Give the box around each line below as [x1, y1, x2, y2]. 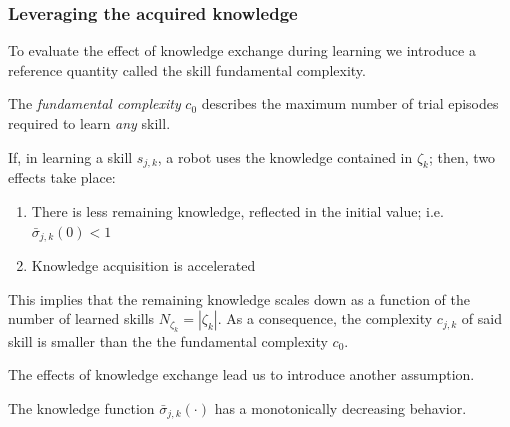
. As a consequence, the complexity [217, 308, 433, 329]
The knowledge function [8, 397, 155, 418]
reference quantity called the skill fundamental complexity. [8, 59, 366, 80]
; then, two [428, 146, 496, 167]
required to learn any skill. [8, 113, 171, 133]
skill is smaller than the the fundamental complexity [8, 330, 328, 351]
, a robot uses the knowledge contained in [157, 146, 413, 167]
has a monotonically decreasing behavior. [214, 397, 467, 418]
